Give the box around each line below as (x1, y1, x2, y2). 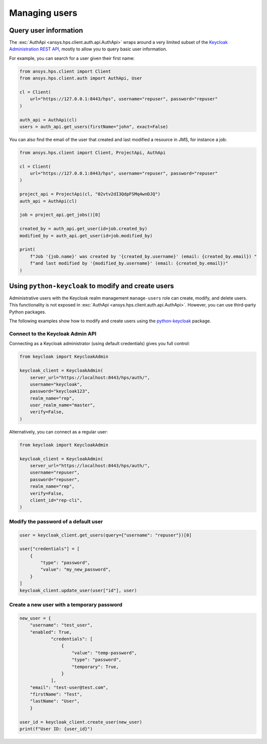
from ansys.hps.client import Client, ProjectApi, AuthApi (19, 150, 166, 155)
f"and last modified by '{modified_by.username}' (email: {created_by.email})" (30, 261, 228, 266)
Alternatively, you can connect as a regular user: (9, 429, 108, 435)
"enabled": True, (30, 629, 72, 635)
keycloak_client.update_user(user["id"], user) (19, 587, 137, 593)
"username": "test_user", (30, 622, 93, 628)
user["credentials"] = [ (19, 546, 80, 552)
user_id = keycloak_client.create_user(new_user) (19, 719, 142, 725)
